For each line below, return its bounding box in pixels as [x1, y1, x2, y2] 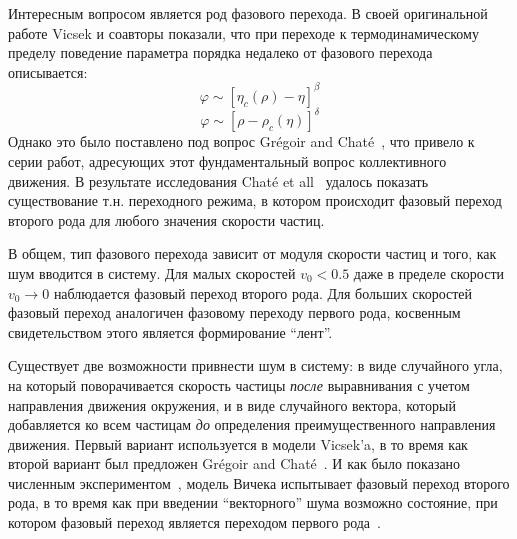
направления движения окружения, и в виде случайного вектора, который [8, 394, 456, 415]
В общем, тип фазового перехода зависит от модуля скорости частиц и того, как [8, 243, 497, 264]
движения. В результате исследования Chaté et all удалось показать [8, 170, 429, 191]
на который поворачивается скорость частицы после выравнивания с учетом [8, 374, 470, 395]
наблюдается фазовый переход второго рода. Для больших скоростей [53, 282, 473, 303]
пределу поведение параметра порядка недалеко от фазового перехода [8, 42, 433, 63]
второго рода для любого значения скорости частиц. [8, 209, 325, 230]
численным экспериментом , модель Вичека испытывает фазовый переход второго [8, 472, 510, 493]
